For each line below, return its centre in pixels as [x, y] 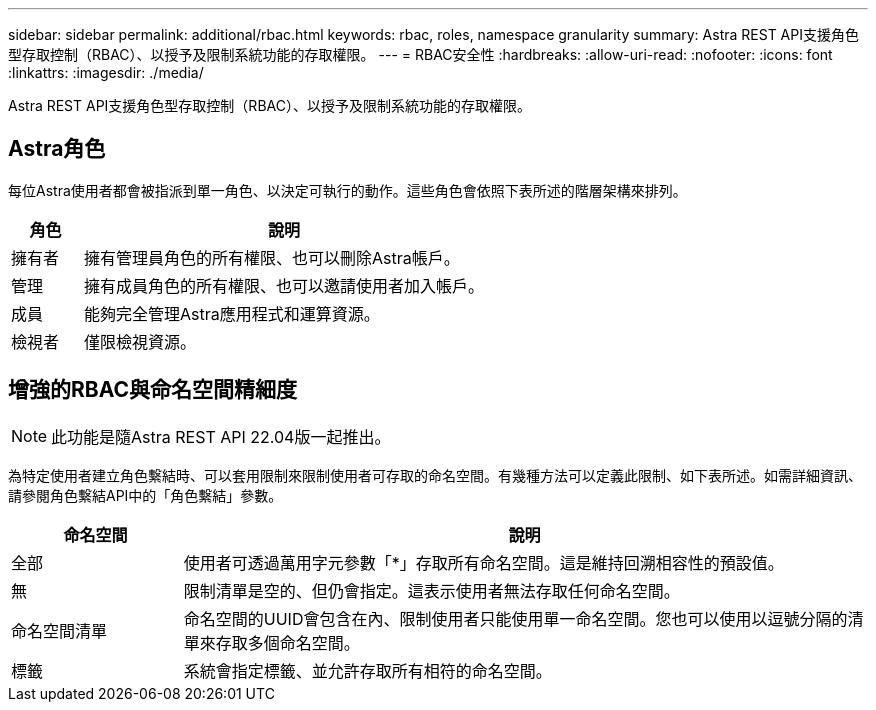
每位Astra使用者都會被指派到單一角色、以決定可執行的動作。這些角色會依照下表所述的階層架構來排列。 [347, 190]
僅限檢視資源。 [139, 341]
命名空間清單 [59, 630]
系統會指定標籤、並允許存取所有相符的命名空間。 [367, 670]
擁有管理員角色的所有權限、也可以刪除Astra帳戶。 [271, 257]
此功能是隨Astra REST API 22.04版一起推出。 [221, 436]
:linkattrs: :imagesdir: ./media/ [106, 72]
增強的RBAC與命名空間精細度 [153, 390]
